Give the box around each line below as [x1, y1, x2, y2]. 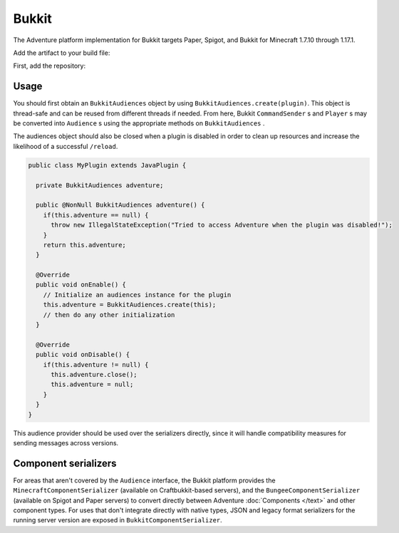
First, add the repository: [13, 61, 85, 71]
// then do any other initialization [43, 311, 175, 319]
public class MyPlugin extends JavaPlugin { [28, 161, 187, 169]
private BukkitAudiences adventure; [36, 181, 164, 189]
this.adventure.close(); [51, 371, 138, 378]
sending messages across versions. [13, 438, 119, 447]
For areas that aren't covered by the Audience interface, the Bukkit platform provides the [13, 476, 276, 485]
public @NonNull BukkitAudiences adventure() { [36, 201, 205, 209]
